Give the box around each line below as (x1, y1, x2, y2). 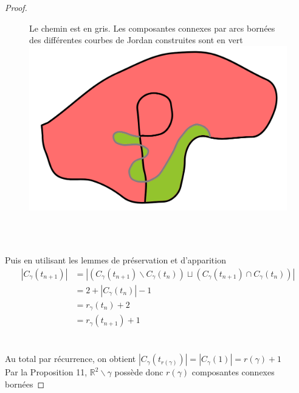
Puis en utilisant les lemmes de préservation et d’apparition (5, 253, 226, 266)
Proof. (5, 1, 27, 13)
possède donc (114, 366, 163, 378)
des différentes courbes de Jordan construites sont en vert (29, 33, 243, 46)
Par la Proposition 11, (5, 366, 88, 378)
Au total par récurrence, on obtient (5, 352, 136, 365)
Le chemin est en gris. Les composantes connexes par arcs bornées (29, 21, 275, 34)
